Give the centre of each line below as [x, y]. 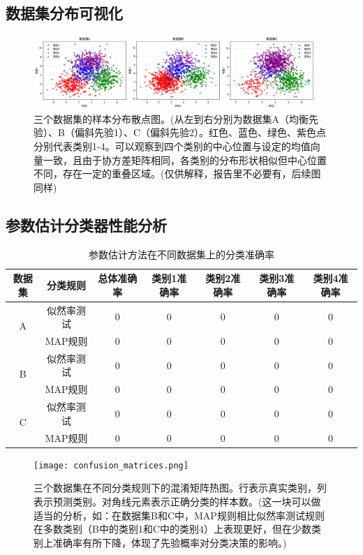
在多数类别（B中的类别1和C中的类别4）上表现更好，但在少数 [173, 529]
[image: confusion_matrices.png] [111, 465]
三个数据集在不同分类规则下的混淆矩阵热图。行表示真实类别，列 [180, 488]
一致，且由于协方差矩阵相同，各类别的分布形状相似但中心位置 [185, 160]
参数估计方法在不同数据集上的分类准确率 [181, 254]
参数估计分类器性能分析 [86, 224]
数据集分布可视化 [64, 13]
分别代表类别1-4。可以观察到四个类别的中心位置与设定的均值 [172, 146]
